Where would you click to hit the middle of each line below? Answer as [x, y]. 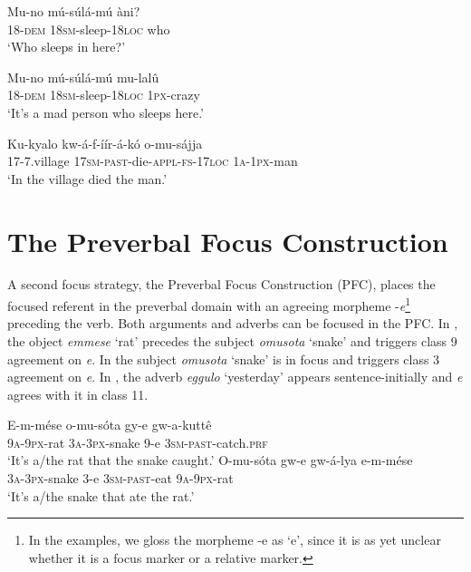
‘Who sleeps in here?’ [67, 47]
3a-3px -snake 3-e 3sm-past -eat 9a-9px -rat [120, 478]
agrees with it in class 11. [78, 394]
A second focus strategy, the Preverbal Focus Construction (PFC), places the [221, 284]
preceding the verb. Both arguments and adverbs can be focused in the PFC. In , [233, 323]
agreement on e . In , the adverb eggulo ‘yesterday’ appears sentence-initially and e [235, 377]
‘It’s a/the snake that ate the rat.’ [101, 495]
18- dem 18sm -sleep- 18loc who [89, 29]
